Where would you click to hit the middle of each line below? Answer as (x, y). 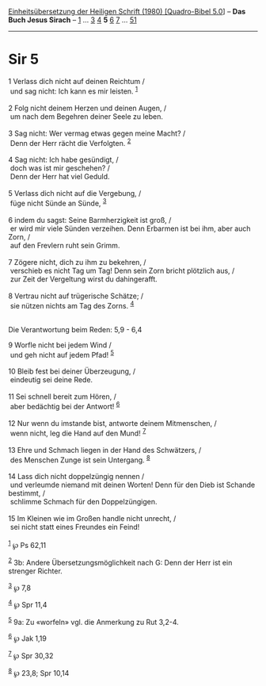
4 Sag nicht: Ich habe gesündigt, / (63, 160)
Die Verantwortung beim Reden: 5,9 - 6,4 (75, 329)
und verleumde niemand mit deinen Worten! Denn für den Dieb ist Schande (133, 485)
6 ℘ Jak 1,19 (28, 638)
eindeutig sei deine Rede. (51, 380)
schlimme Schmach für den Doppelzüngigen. (84, 502)
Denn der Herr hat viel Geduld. (60, 177)
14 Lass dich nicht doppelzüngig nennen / (76, 477)
